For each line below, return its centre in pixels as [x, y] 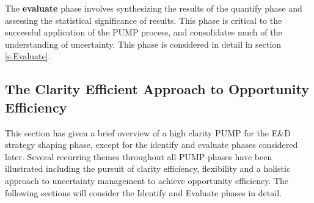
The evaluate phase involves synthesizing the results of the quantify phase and [154, 8]
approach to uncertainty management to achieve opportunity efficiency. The [147, 180]
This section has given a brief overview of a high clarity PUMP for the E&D [148, 132]
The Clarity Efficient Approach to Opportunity [157, 89]
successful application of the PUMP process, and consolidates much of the [144, 32]
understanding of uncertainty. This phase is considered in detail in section [143, 44]
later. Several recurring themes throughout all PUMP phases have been [139, 156]
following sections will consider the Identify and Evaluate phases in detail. [143, 192]
